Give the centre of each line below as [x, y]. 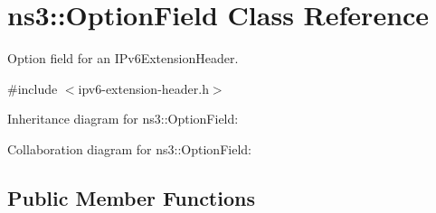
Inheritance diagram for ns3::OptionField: [123, 119]
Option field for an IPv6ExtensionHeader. [123, 58]
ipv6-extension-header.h [143, 88]
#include [33, 88]
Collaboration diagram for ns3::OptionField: [129, 148]
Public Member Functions [131, 197]
